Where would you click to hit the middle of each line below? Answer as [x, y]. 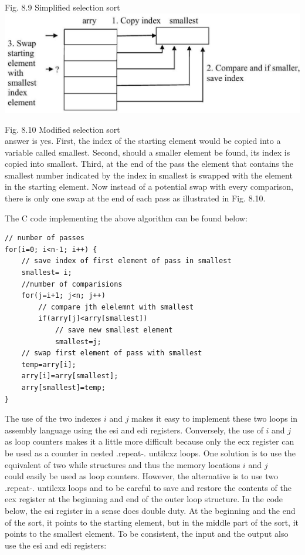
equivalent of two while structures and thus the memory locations [123, 464]
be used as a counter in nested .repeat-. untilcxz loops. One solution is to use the [150, 453]
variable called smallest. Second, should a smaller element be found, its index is [148, 152]
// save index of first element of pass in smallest [126, 261]
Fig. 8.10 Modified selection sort [62, 129]
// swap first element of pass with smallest [112, 353]
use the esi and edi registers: [56, 545]
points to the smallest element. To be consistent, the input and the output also [147, 534]
